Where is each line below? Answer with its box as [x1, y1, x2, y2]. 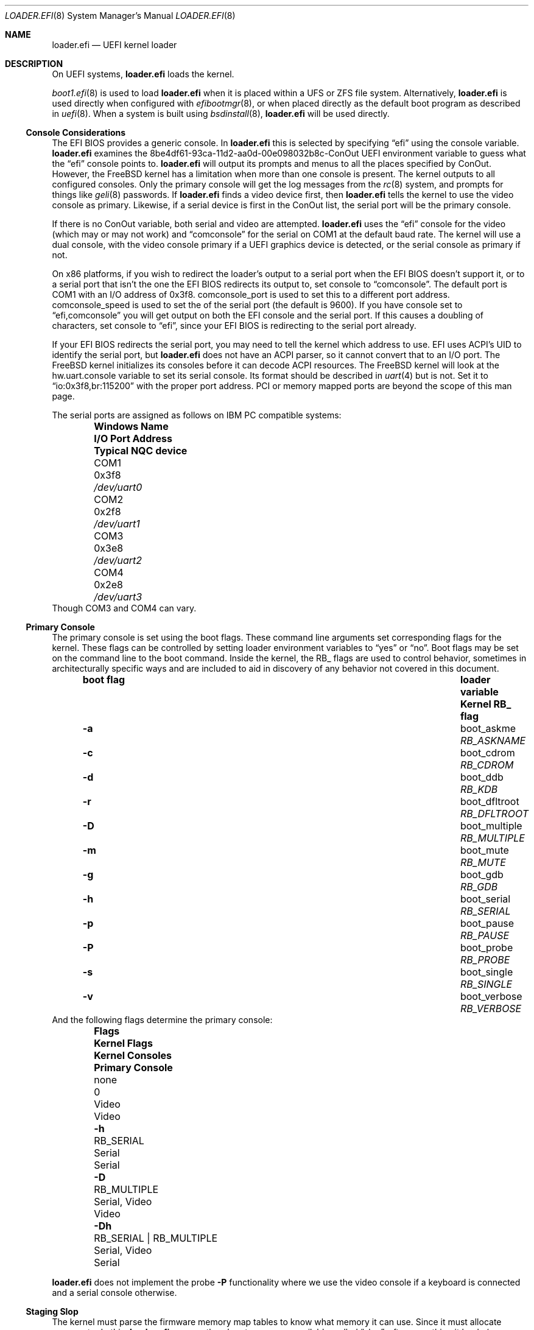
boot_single [460, 966, 513, 978]
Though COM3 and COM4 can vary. [52, 603, 197, 613]
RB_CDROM [460, 759, 514, 771]
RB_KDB [460, 783, 498, 795]
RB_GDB [460, 881, 498, 893]
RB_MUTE [460, 856, 506, 868]
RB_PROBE [460, 954, 510, 966]
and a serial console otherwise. [52, 1287, 177, 1298]
